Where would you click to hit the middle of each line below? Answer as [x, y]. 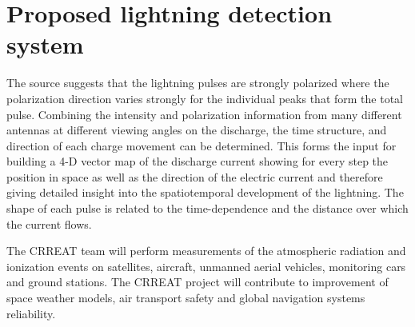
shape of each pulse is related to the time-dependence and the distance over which [207, 208]
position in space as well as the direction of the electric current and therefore [195, 176]
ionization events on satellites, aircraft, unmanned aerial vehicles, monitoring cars [206, 266]
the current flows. [49, 223]
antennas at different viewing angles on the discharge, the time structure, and [197, 130]
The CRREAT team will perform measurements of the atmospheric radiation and [206, 251]
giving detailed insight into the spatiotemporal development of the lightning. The [205, 192]
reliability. [31, 313]
